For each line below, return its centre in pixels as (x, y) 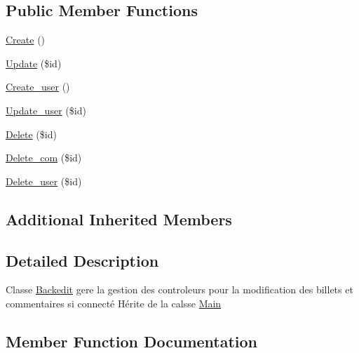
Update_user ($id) (46, 110)
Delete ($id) (31, 134)
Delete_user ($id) (44, 181)
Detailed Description (82, 260)
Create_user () (38, 87)
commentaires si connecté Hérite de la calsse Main (114, 303)
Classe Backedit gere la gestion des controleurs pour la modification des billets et (179, 289)
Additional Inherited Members (119, 219)
